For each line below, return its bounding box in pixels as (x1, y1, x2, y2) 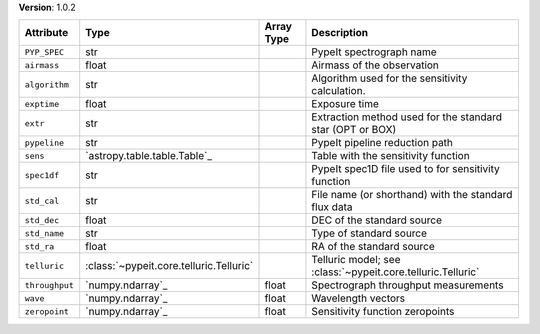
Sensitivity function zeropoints (311, 305, 455, 319)
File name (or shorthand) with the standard (311, 188, 513, 202)
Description (311, 26, 369, 40)
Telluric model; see (311, 253, 401, 267)
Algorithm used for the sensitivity (311, 71, 468, 85)
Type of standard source (311, 226, 428, 240)
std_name (24, 228, 65, 239)
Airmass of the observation (311, 58, 440, 72)
